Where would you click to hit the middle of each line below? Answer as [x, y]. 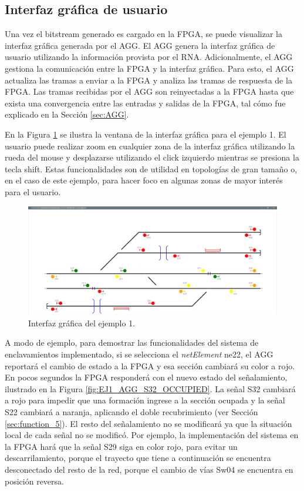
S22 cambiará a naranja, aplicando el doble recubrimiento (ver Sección [131, 411]
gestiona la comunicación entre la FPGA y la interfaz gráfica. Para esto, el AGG [149, 68]
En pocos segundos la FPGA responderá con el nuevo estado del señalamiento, [146, 377]
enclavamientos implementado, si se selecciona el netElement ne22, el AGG [139, 354]
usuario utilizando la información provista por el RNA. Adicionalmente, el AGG [149, 57]
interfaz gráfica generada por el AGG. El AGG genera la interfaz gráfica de [140, 45]
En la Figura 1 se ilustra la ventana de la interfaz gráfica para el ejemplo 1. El [146, 134]
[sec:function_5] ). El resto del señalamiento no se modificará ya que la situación [148, 423]
